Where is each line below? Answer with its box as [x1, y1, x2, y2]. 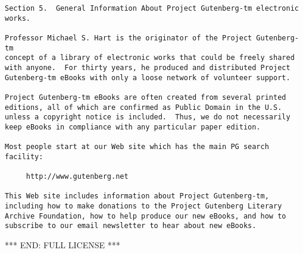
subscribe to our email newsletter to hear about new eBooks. [5, 222, 257, 230]
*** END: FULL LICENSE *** [5, 239, 120, 251]
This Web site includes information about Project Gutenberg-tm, [5, 192, 269, 201]
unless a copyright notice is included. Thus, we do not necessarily [5, 113, 290, 122]
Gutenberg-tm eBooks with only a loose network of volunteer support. [5, 73, 290, 82]
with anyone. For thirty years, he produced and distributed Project [5, 63, 290, 72]
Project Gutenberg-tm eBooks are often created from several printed [5, 93, 286, 102]
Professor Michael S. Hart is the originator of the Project [5, 33, 252, 42]
